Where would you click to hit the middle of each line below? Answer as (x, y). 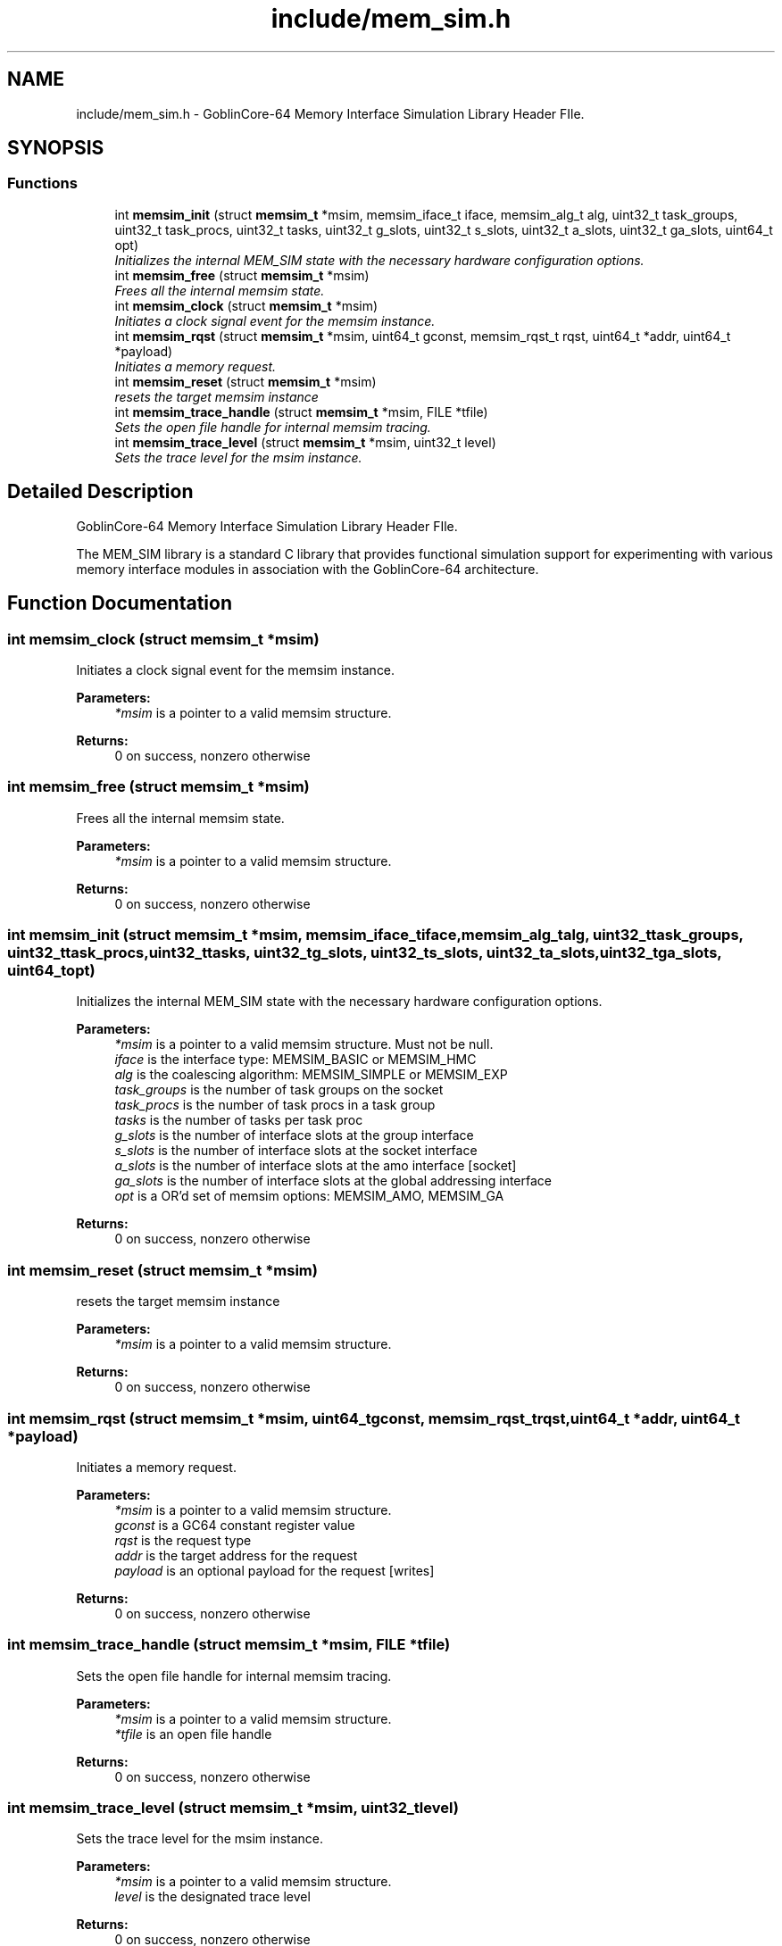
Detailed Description (100, 492)
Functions (42, 183)
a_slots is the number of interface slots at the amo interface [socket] (316, 1166)
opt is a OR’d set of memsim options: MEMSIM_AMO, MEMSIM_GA (309, 1196)
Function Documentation (120, 603)
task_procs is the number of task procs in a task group (275, 1105)
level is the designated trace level (212, 1897)
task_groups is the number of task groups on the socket (279, 1090)
